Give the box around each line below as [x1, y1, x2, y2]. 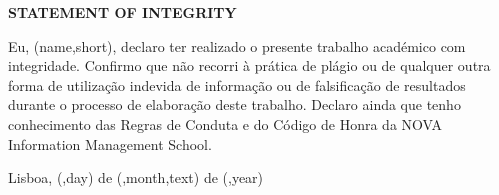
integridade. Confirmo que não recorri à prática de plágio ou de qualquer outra [8, 55, 491, 76]
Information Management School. [8, 133, 212, 154]
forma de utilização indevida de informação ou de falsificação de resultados [8, 74, 466, 95]
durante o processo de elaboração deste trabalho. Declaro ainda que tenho [8, 94, 461, 115]
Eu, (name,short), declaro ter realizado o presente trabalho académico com [8, 35, 466, 56]
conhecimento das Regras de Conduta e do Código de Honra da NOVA [8, 113, 443, 134]
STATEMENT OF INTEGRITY [8, 2, 237, 22]
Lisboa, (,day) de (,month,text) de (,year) [8, 167, 264, 188]
